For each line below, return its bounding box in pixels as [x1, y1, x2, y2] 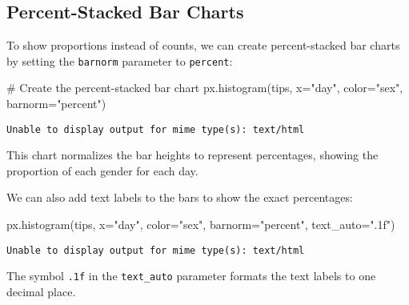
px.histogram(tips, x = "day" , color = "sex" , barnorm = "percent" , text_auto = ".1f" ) [6, 216, 395, 233]
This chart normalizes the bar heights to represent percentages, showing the [6, 146, 379, 163]
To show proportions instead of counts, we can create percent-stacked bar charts [6, 37, 400, 54]
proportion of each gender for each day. [6, 162, 198, 179]
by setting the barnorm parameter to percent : [6, 52, 233, 69]
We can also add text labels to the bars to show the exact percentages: [6, 189, 353, 206]
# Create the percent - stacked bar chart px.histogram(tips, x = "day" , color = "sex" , [6, 79, 403, 96]
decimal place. [6, 283, 76, 299]
